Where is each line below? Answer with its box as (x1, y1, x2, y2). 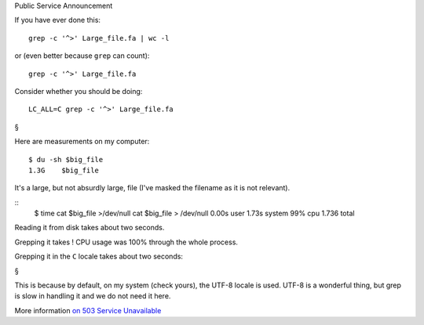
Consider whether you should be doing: (14, 86, 143, 96)
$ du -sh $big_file (28, 155, 104, 164)
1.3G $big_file (28, 165, 100, 175)
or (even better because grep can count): (14, 51, 150, 60)
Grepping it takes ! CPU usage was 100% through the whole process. (14, 237, 239, 247)
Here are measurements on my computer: (14, 137, 150, 146)
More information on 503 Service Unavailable (14, 305, 162, 315)
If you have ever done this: (14, 16, 101, 25)
